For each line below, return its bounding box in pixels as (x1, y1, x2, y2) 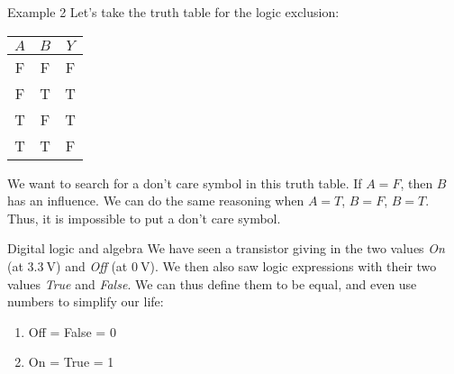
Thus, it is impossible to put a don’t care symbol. (7, 208, 281, 227)
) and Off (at (56, 256, 128, 275)
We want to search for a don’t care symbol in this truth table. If (7, 173, 362, 192)
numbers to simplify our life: (7, 292, 164, 311)
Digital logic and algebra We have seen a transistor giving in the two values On (7, 239, 445, 258)
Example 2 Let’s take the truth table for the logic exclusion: (7, 3, 340, 21)
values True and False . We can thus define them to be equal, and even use (7, 274, 417, 293)
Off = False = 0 (28, 322, 116, 341)
